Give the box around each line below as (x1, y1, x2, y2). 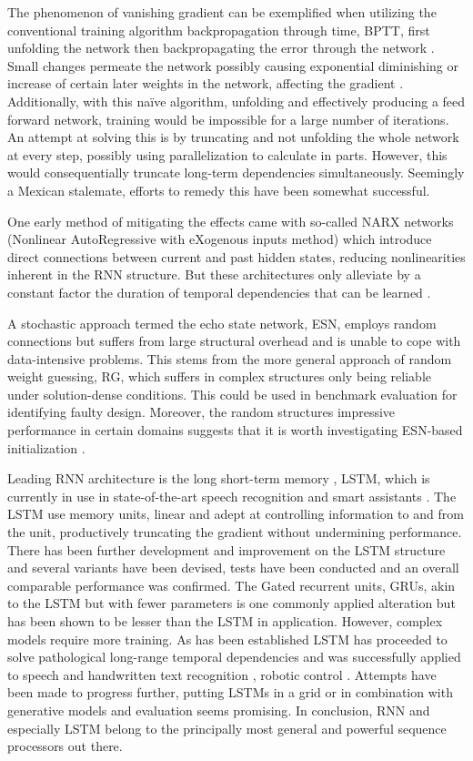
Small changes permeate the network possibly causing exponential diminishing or (7, 56, 458, 75)
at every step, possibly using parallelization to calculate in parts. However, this (7, 145, 448, 164)
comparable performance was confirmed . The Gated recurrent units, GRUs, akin (7, 575, 456, 594)
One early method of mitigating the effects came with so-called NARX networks (7, 211, 454, 230)
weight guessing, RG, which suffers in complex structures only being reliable (7, 367, 432, 386)
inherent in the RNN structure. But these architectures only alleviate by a (7, 265, 421, 284)
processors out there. (7, 736, 123, 756)
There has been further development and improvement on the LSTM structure (7, 540, 446, 559)
